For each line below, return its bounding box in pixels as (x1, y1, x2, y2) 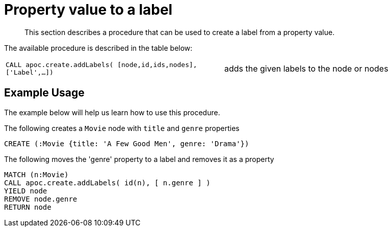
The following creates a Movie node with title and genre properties (4, 123, 240, 133)
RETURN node (4, 203, 51, 211)
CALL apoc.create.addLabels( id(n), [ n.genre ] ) (4, 178, 211, 187)
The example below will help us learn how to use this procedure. (4, 108, 220, 117)
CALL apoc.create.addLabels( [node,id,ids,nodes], (6, 60, 197, 69)
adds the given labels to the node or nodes (224, 63, 388, 74)
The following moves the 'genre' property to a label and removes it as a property (4, 154, 274, 163)
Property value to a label (4, 1, 173, 18)
